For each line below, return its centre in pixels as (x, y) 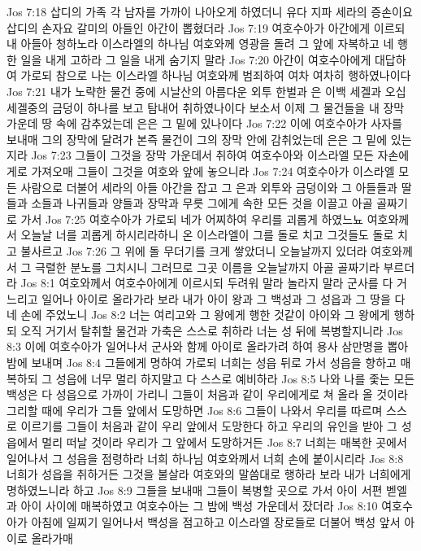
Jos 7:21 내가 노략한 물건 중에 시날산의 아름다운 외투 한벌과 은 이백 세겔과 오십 (206, 91)
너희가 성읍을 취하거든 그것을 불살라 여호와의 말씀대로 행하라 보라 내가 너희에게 (209, 474)
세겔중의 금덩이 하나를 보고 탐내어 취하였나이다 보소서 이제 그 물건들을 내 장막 (206, 107)
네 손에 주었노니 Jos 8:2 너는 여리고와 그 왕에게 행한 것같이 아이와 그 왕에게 (198, 315)
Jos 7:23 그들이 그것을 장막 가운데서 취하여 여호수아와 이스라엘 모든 (202, 155)
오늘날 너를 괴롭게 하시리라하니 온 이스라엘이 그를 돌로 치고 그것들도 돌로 (207, 235)
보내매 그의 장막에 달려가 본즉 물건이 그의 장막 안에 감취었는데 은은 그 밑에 (197, 139)
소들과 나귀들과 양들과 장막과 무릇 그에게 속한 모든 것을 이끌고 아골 (202, 203)
